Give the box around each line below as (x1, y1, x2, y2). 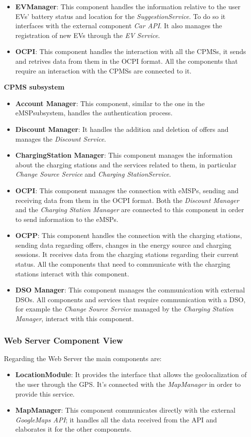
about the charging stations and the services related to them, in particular (15, 159, 236, 169)
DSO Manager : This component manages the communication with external (15, 285, 245, 295)
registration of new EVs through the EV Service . (15, 30, 160, 40)
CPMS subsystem (4, 82, 65, 92)
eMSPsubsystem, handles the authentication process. (15, 108, 173, 118)
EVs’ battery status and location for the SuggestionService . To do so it (15, 11, 226, 21)
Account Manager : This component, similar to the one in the (15, 98, 205, 108)
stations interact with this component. (15, 268, 129, 278)
